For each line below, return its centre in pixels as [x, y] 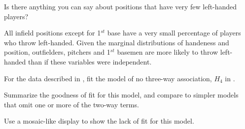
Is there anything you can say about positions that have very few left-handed [121, 6]
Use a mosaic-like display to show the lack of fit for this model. [99, 121]
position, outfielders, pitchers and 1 [57, 52]
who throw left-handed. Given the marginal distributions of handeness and [117, 42]
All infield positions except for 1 [52, 33]
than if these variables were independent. [90, 61]
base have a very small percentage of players [174, 33]
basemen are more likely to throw [168, 52]
